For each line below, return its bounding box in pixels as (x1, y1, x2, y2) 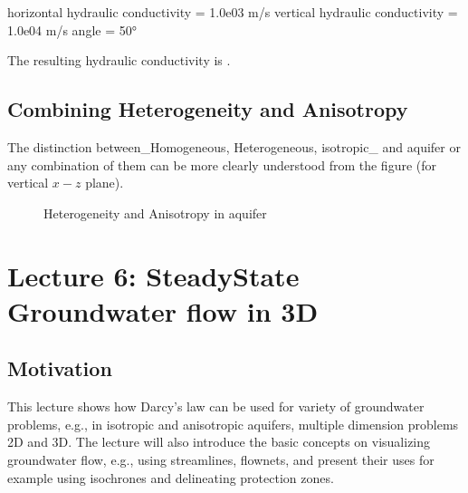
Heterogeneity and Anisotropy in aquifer (43, 203, 267, 222)
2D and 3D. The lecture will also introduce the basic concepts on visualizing (7, 432, 431, 451)
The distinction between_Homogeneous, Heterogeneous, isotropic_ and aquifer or (7, 137, 461, 156)
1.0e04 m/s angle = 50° (7, 20, 137, 39)
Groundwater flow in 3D (7, 292, 319, 329)
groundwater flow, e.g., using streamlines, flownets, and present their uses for (7, 449, 435, 469)
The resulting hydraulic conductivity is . (7, 51, 231, 70)
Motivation (7, 354, 112, 382)
